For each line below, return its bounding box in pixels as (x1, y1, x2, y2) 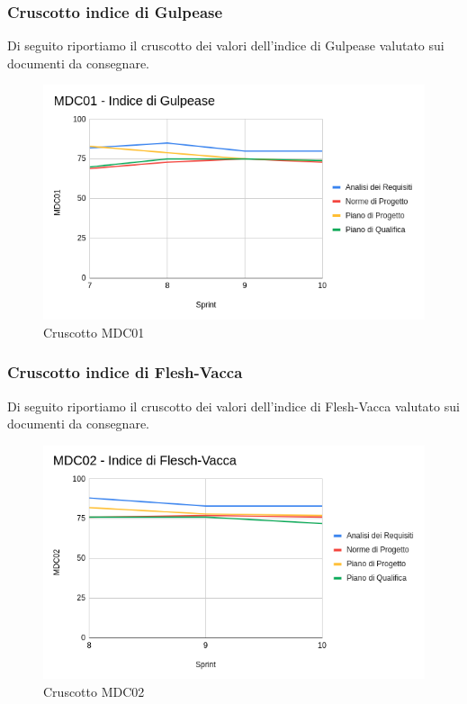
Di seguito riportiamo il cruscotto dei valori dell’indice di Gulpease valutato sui (7, 36, 445, 55)
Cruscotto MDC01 (43, 322, 145, 341)
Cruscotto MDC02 (43, 681, 145, 700)
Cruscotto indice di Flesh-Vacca (7, 361, 243, 384)
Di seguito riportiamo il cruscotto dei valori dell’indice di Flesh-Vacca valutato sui (7, 396, 460, 415)
